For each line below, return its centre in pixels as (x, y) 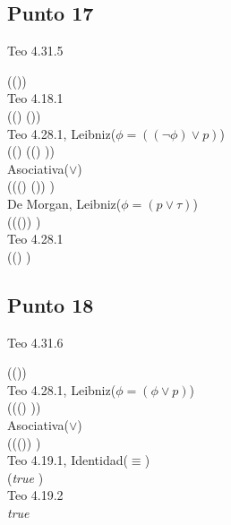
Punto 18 (51, 304)
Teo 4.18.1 (35, 98)
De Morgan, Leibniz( (64, 203)
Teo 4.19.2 (35, 495)
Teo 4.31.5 (35, 51)
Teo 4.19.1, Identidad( (68, 460)
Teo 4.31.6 (35, 342)
